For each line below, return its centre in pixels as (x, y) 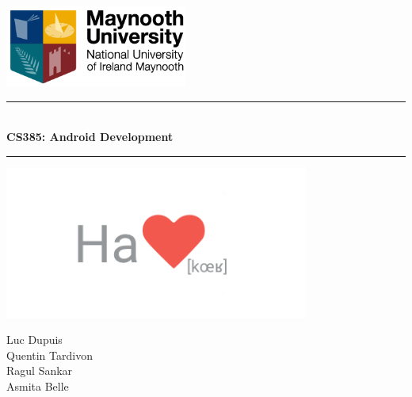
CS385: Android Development (90, 137)
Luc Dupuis (34, 340)
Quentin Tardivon (50, 355)
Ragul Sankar (40, 370)
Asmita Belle (38, 386)
